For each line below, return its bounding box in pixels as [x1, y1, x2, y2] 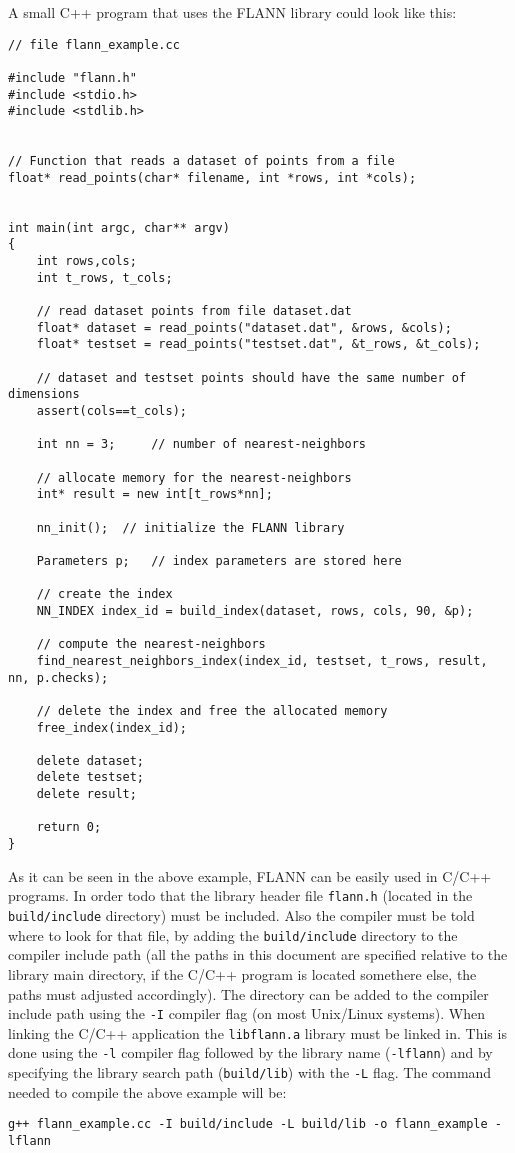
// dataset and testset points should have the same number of [36, 370, 467, 385]
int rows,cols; [36, 254, 137, 269]
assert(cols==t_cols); [36, 404, 187, 419]
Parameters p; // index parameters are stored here [36, 553, 402, 568]
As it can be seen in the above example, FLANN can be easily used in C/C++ [8, 865, 492, 886]
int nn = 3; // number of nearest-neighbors [36, 437, 366, 452]
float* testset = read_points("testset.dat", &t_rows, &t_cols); [36, 337, 481, 352]
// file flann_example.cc [8, 37, 180, 52]
